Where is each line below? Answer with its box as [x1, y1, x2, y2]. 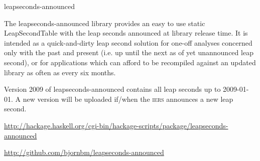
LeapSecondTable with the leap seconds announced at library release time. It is [4, 28, 248, 38]
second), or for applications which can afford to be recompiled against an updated [4, 57, 256, 67]
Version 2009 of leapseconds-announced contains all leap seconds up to [4, 84, 221, 94]
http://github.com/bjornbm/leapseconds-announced [4, 147, 164, 157]
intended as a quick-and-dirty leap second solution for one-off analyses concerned [4, 37, 252, 48]
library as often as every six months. [4, 67, 116, 77]
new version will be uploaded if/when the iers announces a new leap [23, 93, 233, 104]
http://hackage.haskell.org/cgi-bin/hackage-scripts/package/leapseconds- [4, 120, 228, 130]
